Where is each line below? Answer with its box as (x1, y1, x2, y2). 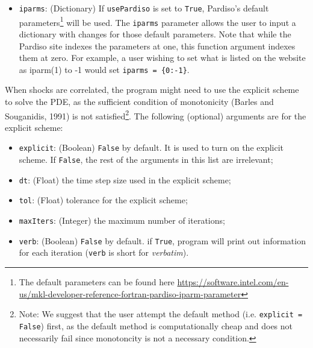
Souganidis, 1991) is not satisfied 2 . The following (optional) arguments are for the (5, 107, 306, 122)
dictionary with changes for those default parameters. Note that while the (19, 27, 291, 40)
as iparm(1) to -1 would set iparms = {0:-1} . (19, 63, 190, 75)
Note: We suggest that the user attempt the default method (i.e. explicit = (19, 308, 303, 320)
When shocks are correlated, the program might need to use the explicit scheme (5, 83, 299, 96)
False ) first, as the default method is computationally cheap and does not (19, 319, 293, 332)
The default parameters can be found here (19, 276, 175, 288)
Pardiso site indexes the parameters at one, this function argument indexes (19, 39, 296, 52)
